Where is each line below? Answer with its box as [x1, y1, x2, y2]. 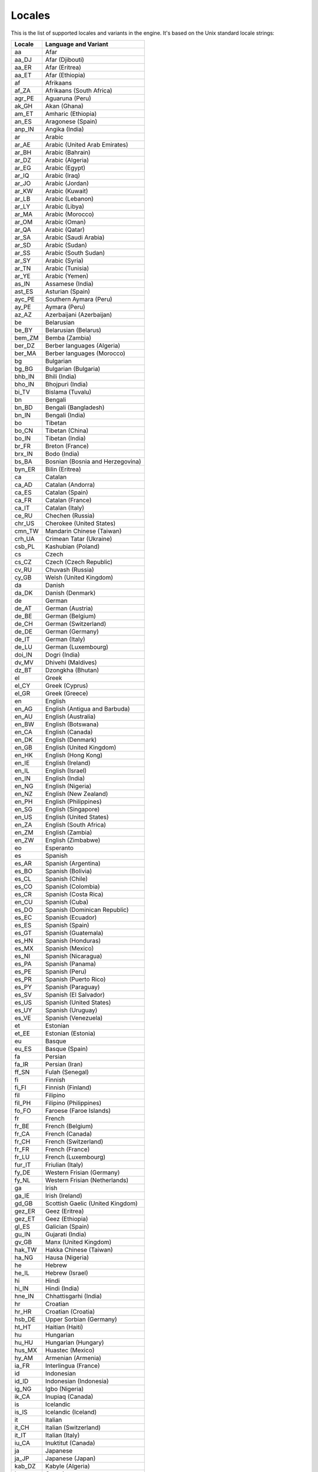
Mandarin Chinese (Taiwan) [45, 527, 122, 535]
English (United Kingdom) [45, 743, 117, 751]
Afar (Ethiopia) [45, 71, 85, 79]
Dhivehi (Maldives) [45, 658, 97, 667]
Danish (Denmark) [45, 589, 96, 597]
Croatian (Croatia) [45, 1307, 95, 1315]
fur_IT [14, 1161, 31, 1169]
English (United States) [45, 813, 109, 821]
